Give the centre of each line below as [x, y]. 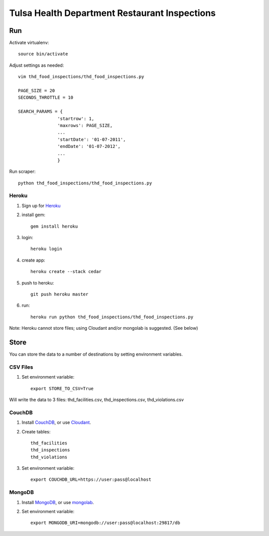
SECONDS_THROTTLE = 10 [46, 98]
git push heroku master [60, 294]
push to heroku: [38, 283]
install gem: [34, 215]
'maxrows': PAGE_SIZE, [85, 125]
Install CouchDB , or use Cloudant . [57, 422]
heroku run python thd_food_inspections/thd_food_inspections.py [112, 317]
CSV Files [21, 367]
